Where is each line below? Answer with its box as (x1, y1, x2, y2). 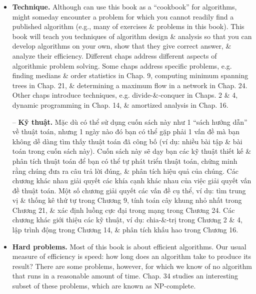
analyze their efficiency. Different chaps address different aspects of (12, 50, 217, 61)
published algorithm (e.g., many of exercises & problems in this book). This (12, 21, 244, 32)
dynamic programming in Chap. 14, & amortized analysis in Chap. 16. (12, 99, 228, 110)
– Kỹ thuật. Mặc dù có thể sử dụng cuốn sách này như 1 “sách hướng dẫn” (12, 116, 247, 127)
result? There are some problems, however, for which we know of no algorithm (12, 260, 252, 271)
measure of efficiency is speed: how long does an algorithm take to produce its (12, 251, 251, 261)
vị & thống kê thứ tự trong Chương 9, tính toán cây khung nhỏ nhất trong (12, 195, 242, 205)
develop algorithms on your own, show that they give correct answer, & (12, 41, 231, 51)
